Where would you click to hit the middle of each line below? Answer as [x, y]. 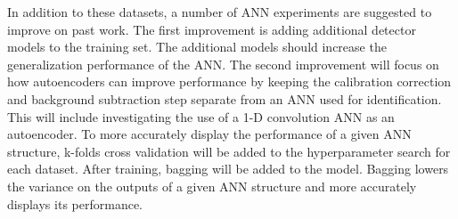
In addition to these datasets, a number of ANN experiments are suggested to [220, 12]
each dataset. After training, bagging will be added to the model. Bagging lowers [228, 169]
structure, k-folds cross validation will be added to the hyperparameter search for [229, 151]
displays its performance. [75, 203]
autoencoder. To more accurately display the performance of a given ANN [209, 134]
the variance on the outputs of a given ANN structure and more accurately [212, 186]
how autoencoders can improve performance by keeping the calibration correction [229, 81]
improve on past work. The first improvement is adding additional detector [212, 29]
